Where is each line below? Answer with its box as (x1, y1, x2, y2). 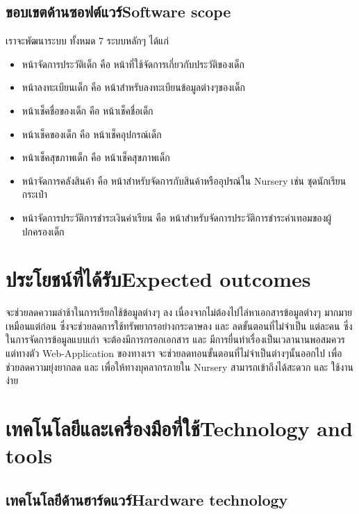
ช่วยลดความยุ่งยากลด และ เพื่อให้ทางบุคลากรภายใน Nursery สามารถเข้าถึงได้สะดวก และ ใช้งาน (6, 359, 354, 374)
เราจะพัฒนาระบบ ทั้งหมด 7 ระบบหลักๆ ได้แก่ (6, 33, 169, 48)
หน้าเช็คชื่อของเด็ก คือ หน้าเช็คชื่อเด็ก (22, 103, 153, 117)
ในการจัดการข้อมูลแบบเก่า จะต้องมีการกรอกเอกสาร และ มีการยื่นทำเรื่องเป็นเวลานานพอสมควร (6, 332, 346, 347)
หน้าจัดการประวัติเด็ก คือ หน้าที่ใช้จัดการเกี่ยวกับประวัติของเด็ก (22, 56, 244, 71)
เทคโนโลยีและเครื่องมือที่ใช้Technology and (6, 414, 353, 442)
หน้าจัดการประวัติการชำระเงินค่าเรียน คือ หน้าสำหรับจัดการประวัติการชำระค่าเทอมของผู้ (22, 210, 332, 224)
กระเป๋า (22, 187, 48, 201)
